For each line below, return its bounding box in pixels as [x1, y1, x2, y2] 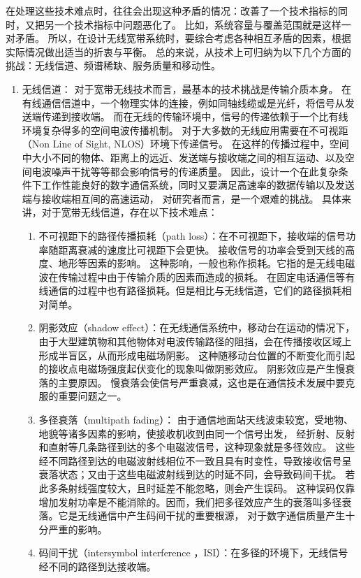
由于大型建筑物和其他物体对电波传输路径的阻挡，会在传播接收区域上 [38, 334, 352, 349]
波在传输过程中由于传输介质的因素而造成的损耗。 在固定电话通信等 [38, 269, 346, 284]
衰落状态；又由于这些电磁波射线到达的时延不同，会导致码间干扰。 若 [38, 467, 355, 482]
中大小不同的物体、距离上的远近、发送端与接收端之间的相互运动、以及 [22, 150, 345, 164]
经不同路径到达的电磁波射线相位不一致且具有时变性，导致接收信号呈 [38, 453, 352, 468]
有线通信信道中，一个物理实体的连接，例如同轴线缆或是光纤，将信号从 [22, 95, 345, 110]
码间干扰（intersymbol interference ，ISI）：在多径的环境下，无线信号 [38, 545, 348, 560]
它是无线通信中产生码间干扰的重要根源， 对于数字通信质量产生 [58, 508, 346, 523]
